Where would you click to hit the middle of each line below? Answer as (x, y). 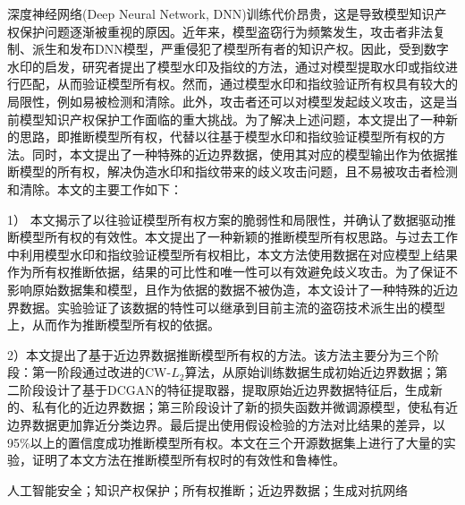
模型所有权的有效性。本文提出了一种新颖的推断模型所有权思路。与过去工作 (238, 237)
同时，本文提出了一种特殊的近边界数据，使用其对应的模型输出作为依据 (238, 154)
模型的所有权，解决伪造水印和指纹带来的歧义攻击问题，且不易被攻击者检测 (238, 171)
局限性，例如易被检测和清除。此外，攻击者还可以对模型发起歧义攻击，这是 (226, 101)
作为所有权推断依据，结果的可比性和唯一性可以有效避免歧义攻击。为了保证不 (232, 272)
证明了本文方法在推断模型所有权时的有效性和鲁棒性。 (188, 460)
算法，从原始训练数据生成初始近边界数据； (310, 372)
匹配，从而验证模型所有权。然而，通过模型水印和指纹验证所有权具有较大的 (238, 84)
